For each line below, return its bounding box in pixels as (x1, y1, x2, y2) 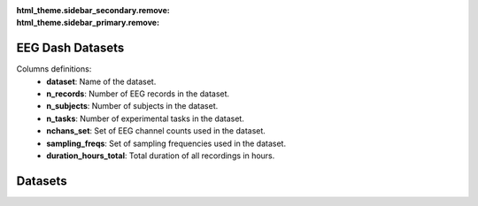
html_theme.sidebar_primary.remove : (16, 18, 159, 28)
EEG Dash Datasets (16, 41, 125, 56)
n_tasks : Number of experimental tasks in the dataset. (46, 113, 245, 124)
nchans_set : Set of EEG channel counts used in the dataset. (46, 126, 266, 136)
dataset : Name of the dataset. (46, 76, 157, 87)
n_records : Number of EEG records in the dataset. (46, 88, 230, 99)
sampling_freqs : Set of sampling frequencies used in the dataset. (46, 138, 287, 149)
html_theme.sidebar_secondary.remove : (16, 5, 170, 15)
